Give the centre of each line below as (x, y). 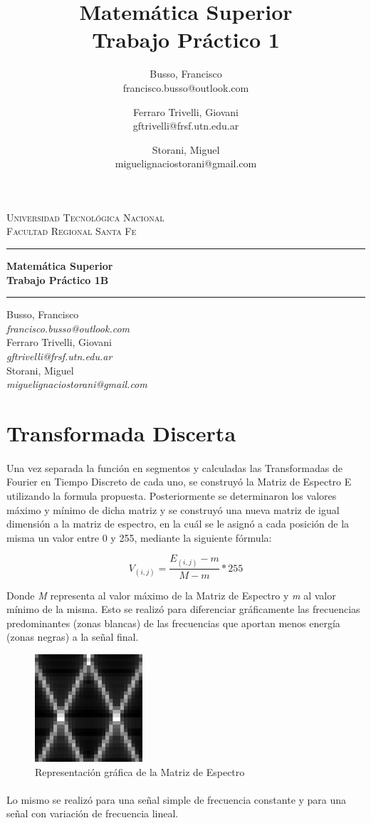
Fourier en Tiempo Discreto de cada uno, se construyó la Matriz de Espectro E (179, 482)
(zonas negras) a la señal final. (73, 637)
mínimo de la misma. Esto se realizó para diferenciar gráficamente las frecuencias (183, 609)
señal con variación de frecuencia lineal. (93, 813)
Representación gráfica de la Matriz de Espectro (140, 771)
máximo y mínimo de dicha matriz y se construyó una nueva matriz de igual (173, 509)
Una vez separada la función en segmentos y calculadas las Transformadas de (174, 467)
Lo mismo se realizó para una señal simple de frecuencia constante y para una (177, 799)
